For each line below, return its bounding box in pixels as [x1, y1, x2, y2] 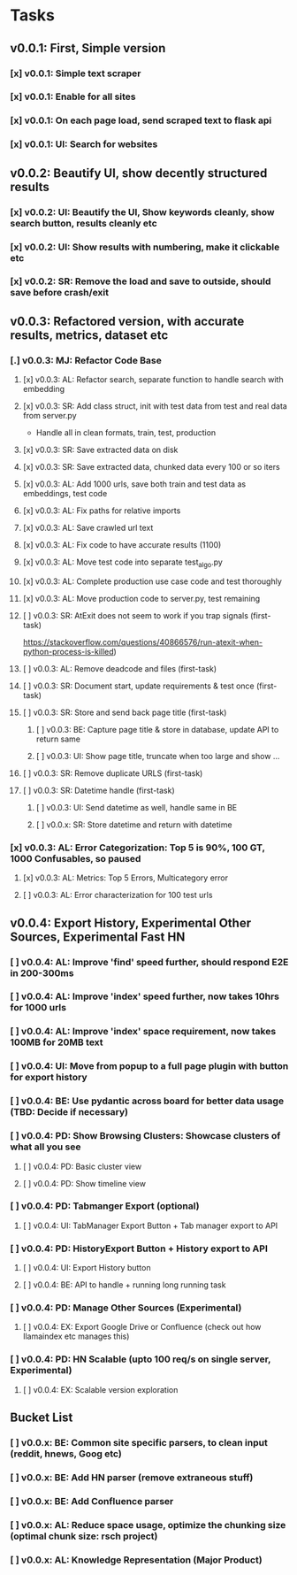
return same [35, 734, 81, 744]
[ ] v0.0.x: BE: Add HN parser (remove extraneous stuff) [10, 1471, 254, 1483]
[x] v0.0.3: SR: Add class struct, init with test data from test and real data [22, 401, 288, 411]
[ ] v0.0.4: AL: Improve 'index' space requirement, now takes [10, 1026, 277, 1038]
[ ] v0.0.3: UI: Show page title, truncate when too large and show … [35, 750, 280, 761]
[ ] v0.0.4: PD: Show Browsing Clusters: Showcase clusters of [10, 1130, 281, 1142]
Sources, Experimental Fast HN [10, 929, 186, 944]
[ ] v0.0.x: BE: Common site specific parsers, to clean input [10, 1437, 268, 1448]
